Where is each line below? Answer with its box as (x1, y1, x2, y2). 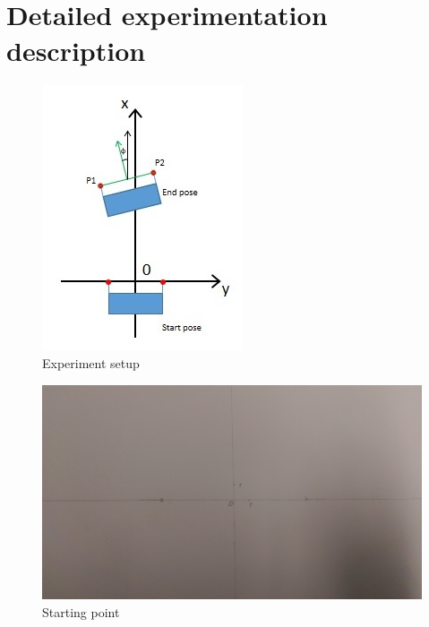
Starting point (42, 603, 120, 622)
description (6, 31, 146, 68)
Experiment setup (42, 354, 140, 373)
